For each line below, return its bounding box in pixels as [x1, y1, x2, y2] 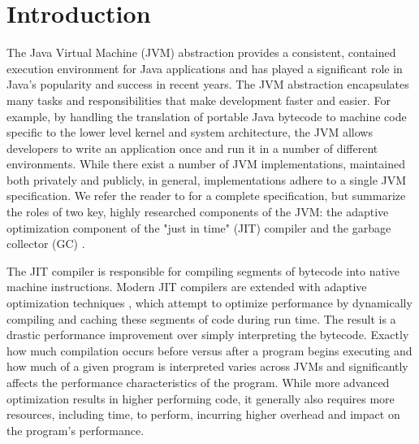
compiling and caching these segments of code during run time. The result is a [6, 310, 396, 327]
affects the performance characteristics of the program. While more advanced [6, 374, 390, 390]
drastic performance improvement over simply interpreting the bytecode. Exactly [6, 326, 409, 343]
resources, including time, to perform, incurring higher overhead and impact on [6, 406, 400, 423]
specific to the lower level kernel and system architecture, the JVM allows [6, 124, 373, 141]
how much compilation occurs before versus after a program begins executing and [6, 342, 413, 359]
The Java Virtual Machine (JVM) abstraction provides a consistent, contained [6, 44, 396, 61]
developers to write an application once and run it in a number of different [6, 139, 378, 156]
